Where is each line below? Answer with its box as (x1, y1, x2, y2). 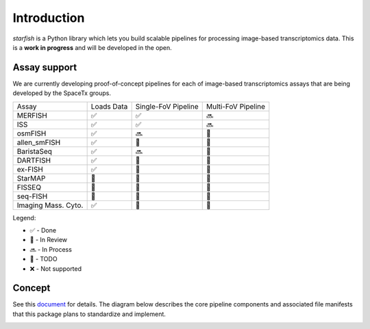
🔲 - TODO (29, 255, 58, 263)
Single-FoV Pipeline (135, 101, 199, 111)
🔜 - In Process (29, 245, 72, 253)
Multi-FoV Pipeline (206, 101, 266, 111)
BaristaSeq (16, 146, 53, 156)
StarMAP (16, 173, 46, 183)
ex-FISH (16, 164, 44, 174)
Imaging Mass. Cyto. (16, 200, 84, 210)
